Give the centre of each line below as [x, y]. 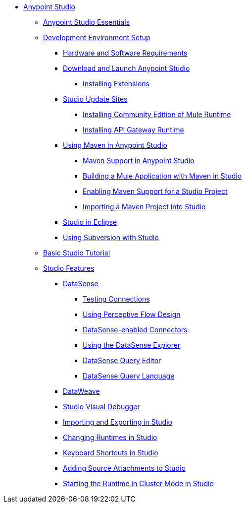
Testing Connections [116, 299]
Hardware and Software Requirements [125, 53]
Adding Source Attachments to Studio [124, 468]
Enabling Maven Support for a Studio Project [155, 191]
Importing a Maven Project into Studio [144, 207]
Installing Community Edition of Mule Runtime [157, 114]
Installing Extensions [116, 84]
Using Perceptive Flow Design [132, 314]
